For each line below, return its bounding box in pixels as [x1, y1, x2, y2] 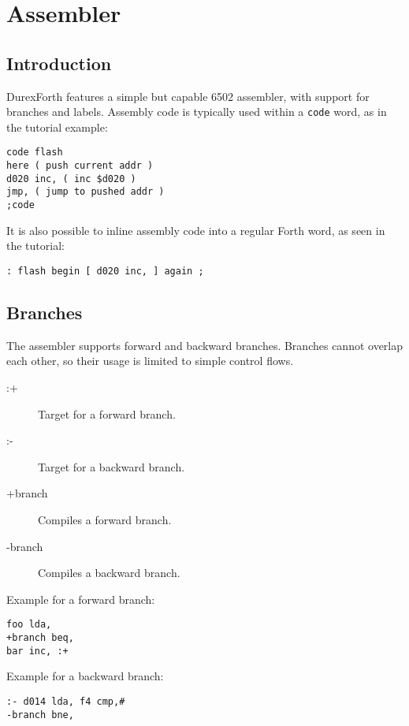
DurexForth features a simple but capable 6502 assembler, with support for [6, 87, 370, 104]
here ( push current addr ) [6, 160, 154, 172]
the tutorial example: [6, 118, 108, 135]
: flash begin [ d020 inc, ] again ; [6, 265, 204, 277]
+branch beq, [6, 631, 74, 643]
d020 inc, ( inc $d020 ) [6, 173, 136, 184]
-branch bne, [6, 709, 74, 720]
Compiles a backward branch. [38, 564, 180, 581]
